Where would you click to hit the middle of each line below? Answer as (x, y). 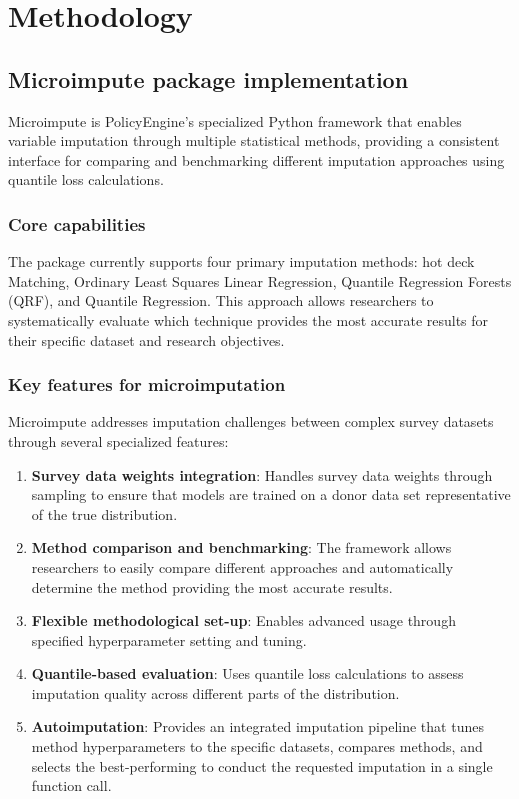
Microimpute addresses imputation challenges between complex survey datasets (251, 421)
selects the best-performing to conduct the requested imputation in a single (262, 765)
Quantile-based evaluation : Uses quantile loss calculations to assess (247, 673)
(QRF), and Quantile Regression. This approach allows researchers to (221, 300)
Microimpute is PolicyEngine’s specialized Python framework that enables (235, 120)
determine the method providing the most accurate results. (212, 586)
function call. (71, 785)
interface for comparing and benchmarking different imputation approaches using (256, 159)
